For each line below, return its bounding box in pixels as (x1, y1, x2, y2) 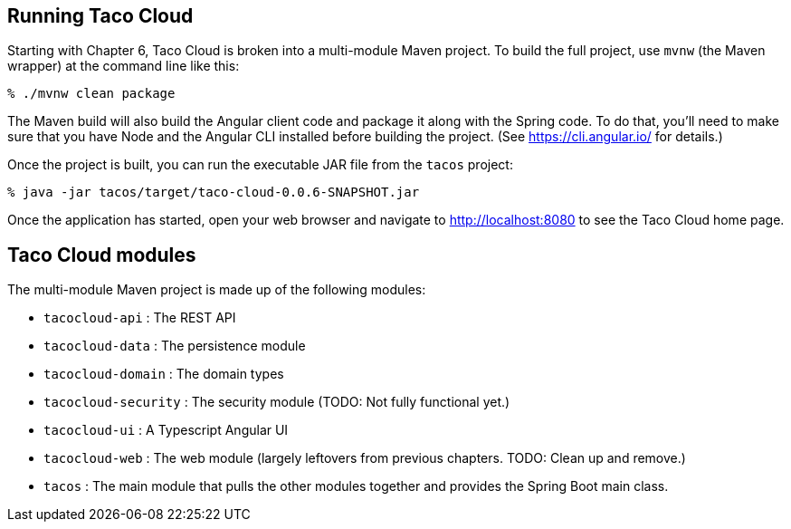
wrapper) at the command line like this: (7, 58, 240, 74)
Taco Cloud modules (7, 243, 196, 266)
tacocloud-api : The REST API (43, 310, 236, 326)
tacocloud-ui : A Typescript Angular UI (43, 422, 289, 438)
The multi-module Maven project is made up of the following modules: (7, 282, 426, 298)
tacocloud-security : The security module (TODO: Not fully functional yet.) (43, 394, 510, 410)
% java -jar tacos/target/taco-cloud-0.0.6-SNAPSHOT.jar (7, 185, 420, 200)
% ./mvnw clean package (7, 86, 176, 101)
